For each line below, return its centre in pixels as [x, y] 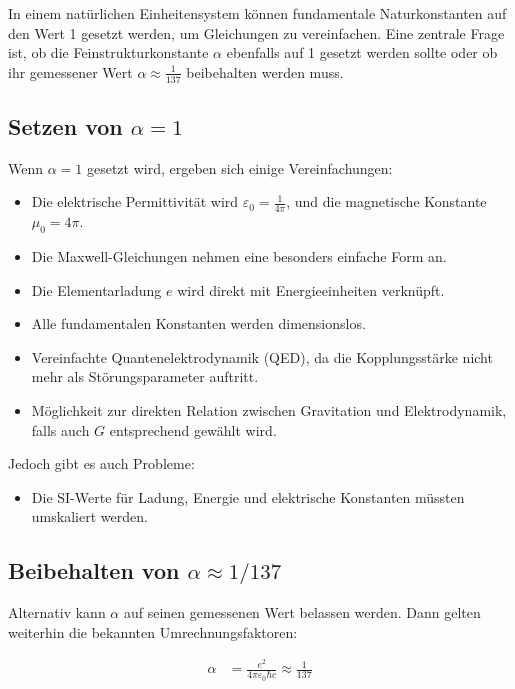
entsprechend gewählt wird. [193, 429]
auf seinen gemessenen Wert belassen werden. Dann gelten [302, 612]
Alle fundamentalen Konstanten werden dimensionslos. [198, 323]
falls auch [60, 429]
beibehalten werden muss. [265, 71]
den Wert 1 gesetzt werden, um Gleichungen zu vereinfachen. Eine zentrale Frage [256, 32]
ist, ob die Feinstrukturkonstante [108, 52]
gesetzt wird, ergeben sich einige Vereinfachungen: [239, 167]
